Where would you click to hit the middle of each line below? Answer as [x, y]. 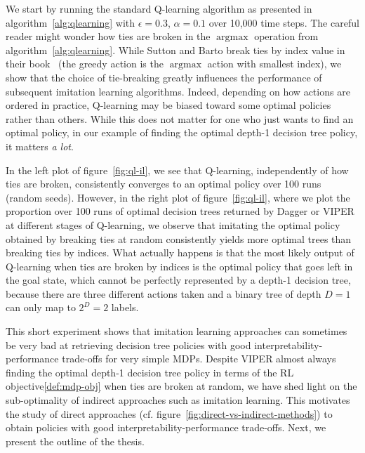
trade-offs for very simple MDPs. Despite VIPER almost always [199, 359]
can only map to [41, 307]
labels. [125, 307]
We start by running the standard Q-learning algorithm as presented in [159, 8]
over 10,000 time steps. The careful [284, 22]
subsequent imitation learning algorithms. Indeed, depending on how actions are [178, 91]
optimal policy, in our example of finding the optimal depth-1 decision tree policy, [182, 132]
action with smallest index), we [274, 64]
